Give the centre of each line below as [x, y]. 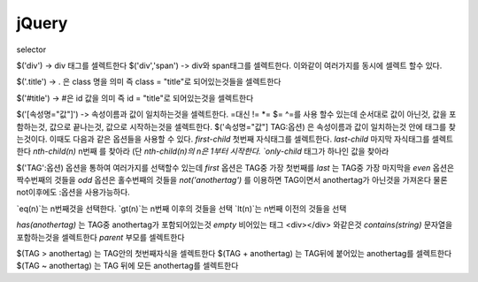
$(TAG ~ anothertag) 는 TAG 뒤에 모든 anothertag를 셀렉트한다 [127, 266]
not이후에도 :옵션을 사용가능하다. [73, 192]
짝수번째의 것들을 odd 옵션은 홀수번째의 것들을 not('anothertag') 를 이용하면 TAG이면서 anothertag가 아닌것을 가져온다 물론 [232, 180]
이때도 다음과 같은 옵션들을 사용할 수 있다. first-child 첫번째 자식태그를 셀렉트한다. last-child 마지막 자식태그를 [239, 139]
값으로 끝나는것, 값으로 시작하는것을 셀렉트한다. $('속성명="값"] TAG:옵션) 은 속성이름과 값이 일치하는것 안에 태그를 [248, 126]
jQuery [42, 23]
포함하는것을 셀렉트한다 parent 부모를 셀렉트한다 [100, 237]
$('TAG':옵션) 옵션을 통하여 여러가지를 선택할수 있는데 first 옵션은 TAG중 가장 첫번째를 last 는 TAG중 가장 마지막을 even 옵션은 [235, 167]
